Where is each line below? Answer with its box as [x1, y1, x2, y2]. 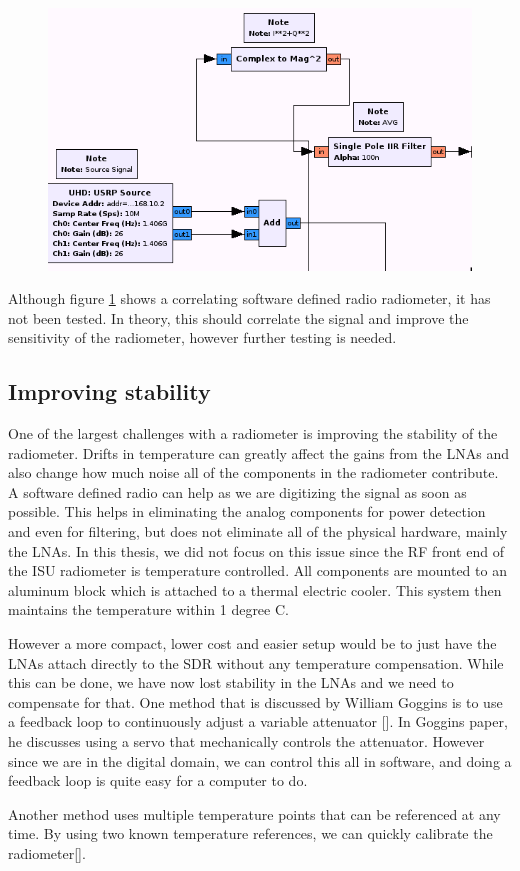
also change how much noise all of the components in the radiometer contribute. [8, 462, 499, 483]
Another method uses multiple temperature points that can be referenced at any [8, 803, 501, 824]
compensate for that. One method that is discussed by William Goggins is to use [8, 691, 503, 712]
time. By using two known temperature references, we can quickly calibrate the [8, 823, 493, 844]
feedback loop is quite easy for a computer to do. [8, 770, 308, 791]
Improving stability [8, 376, 211, 407]
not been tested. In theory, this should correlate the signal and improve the [8, 307, 469, 328]
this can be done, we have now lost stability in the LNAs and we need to [8, 672, 454, 693]
